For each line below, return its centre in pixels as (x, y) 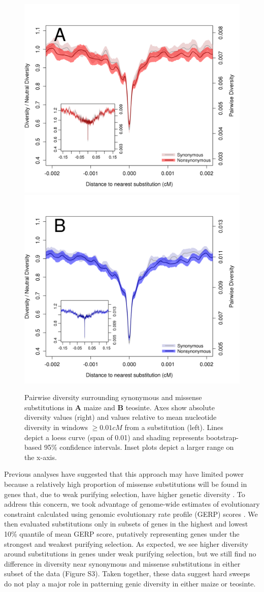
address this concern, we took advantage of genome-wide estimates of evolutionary (132, 504)
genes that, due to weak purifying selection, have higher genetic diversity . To (125, 494)
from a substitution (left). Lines (174, 427)
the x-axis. (41, 457)
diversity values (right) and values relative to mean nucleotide (121, 417)
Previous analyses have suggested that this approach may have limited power (124, 474)
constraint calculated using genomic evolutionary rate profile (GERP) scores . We (131, 514)
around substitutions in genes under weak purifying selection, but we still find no (130, 554)
